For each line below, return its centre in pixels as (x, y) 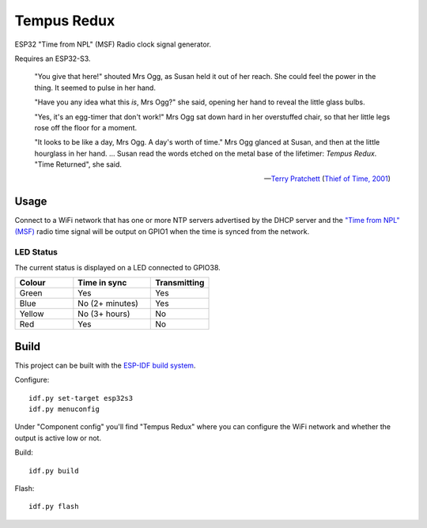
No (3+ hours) (104, 314)
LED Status (36, 251)
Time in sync (102, 283)
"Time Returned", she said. (78, 164)
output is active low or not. (58, 438)
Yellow (32, 314)
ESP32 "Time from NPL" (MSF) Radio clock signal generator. (113, 44)
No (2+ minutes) (108, 304)
